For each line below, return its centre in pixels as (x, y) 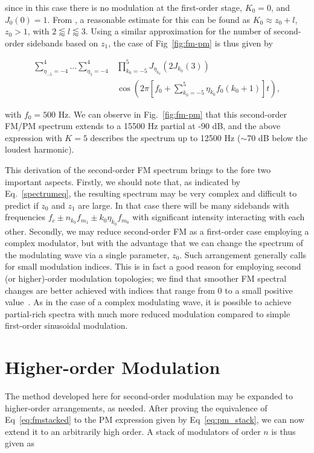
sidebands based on (62, 43)
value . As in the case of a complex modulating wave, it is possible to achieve (148, 302)
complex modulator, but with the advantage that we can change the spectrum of (154, 243)
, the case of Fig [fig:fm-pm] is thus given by (191, 43)
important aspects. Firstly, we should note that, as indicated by (123, 181)
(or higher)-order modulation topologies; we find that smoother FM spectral (146, 278)
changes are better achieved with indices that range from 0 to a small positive (149, 290)
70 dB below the (277, 137)
